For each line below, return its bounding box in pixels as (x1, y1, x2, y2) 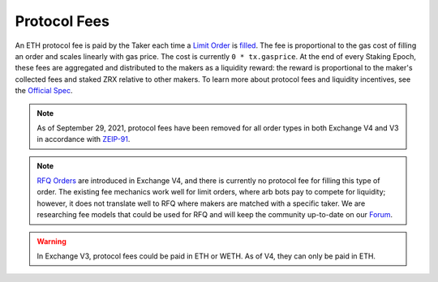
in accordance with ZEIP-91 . (36, 135, 131, 144)
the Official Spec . (15, 86, 73, 96)
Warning (36, 236, 67, 246)
